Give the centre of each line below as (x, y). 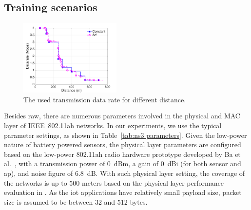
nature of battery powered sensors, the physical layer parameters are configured (123, 144)
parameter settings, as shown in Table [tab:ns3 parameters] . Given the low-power (125, 135)
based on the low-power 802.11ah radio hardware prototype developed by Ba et (122, 154)
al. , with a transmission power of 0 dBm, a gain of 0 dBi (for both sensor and (123, 163)
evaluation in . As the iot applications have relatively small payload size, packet (123, 192)
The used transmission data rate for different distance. (105, 99)
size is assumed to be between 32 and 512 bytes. (76, 201)
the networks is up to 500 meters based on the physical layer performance (114, 182)
